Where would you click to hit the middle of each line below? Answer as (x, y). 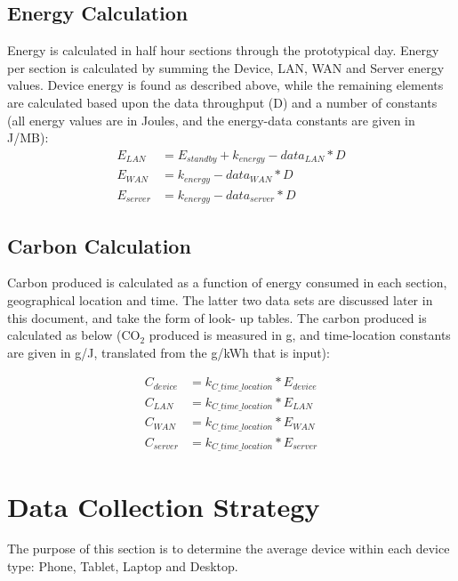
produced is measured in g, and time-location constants (300, 335)
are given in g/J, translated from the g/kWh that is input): (169, 352)
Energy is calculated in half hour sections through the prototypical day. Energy (223, 50)
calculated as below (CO (74, 335)
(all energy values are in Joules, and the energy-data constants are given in (211, 120)
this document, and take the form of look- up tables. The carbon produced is (217, 317)
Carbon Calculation (99, 245)
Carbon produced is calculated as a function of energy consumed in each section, (227, 282)
